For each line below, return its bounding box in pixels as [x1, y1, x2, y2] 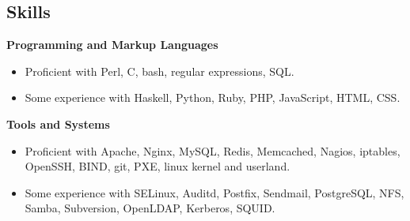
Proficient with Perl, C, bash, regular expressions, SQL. [25, 62, 294, 79]
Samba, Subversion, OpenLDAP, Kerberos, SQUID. [25, 200, 275, 216]
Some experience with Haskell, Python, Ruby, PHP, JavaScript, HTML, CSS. [25, 89, 401, 106]
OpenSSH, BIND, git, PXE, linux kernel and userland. [25, 158, 290, 174]
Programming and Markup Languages [6, 36, 218, 53]
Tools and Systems [6, 115, 110, 132]
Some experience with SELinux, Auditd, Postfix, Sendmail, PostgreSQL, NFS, [25, 184, 404, 200]
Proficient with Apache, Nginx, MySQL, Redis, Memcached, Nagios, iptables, [25, 142, 401, 159]
